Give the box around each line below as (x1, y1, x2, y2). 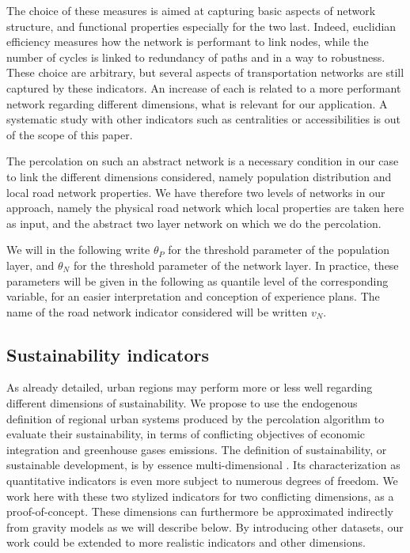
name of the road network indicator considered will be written (6, 303, 308, 320)
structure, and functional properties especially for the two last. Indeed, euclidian (6, 17, 397, 34)
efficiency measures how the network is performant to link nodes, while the (6, 33, 369, 50)
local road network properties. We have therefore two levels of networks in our (6, 184, 385, 200)
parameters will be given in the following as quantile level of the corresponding (6, 272, 389, 289)
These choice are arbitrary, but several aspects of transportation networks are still (6, 64, 404, 81)
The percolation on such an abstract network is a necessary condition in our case (6, 153, 399, 169)
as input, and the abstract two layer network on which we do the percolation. (6, 214, 382, 231)
